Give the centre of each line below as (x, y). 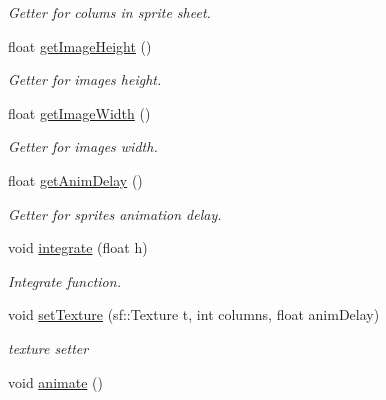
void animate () (55, 381)
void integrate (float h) (78, 247)
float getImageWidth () (79, 112)
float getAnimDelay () (75, 179)
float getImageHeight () (80, 45)
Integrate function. (64, 280)
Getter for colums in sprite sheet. (109, 12)
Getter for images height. (85, 79)
